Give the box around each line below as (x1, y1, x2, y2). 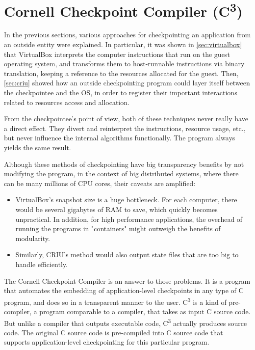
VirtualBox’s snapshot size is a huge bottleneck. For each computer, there (15, 194, 237, 205)
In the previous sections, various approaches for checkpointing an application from (4, 29, 251, 40)
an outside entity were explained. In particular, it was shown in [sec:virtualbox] (4, 39, 242, 50)
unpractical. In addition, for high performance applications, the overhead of (15, 214, 243, 224)
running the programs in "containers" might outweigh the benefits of (15, 223, 221, 234)
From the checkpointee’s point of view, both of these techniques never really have (4, 113, 248, 124)
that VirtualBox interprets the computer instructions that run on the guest (4, 49, 230, 59)
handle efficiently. (15, 259, 68, 269)
